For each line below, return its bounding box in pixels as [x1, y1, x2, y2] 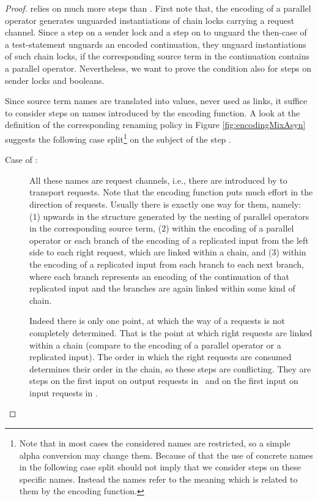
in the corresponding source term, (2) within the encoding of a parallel [29, 222, 294, 235]
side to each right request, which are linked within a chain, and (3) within [29, 246, 306, 258]
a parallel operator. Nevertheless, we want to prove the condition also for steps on [5, 61, 312, 74]
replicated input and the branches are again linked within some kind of [29, 282, 295, 295]
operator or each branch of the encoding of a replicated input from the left [29, 233, 309, 246]
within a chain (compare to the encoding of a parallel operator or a [29, 338, 281, 351]
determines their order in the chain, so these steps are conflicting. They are [29, 362, 311, 375]
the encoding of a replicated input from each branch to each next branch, [29, 257, 304, 270]
